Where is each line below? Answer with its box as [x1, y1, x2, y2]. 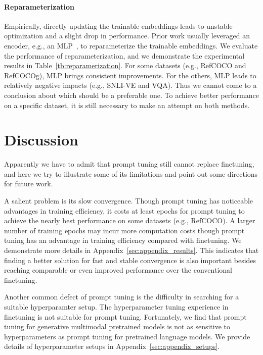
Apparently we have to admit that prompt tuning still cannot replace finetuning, [4, 159, 254, 169]
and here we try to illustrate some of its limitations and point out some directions [4, 168, 258, 179]
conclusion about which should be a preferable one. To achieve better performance [4, 89, 259, 100]
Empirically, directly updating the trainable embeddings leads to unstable [4, 20, 233, 31]
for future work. [4, 178, 53, 189]
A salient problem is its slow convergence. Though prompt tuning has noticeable [4, 195, 253, 206]
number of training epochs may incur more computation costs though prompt [4, 225, 245, 235]
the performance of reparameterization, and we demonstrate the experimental [4, 50, 245, 61]
